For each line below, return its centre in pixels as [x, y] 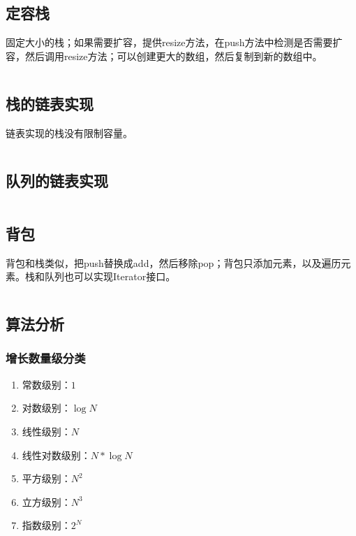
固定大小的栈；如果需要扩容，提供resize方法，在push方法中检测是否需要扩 [174, 42]
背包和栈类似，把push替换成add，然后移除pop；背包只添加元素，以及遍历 [173, 262]
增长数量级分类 [46, 358]
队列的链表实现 [57, 180]
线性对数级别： [56, 455]
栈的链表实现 [50, 103]
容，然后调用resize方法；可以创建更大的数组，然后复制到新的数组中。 [164, 56]
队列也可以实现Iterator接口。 [110, 276]
